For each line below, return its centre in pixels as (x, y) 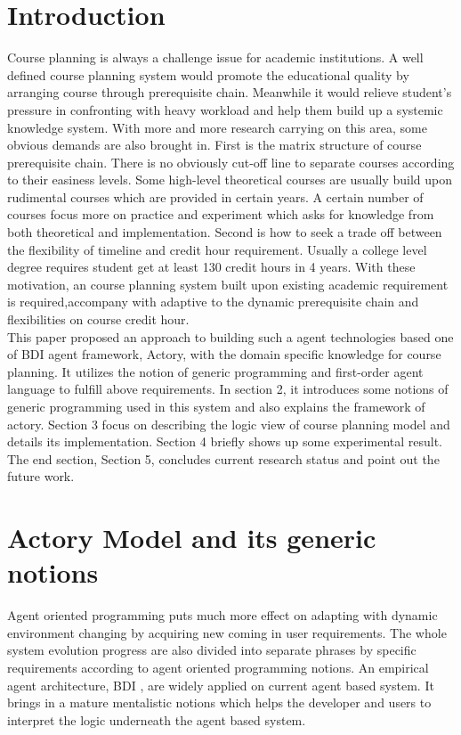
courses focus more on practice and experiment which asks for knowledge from (221, 214)
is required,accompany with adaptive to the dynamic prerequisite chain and (213, 302)
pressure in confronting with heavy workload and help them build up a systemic (225, 109)
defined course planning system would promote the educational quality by (208, 74)
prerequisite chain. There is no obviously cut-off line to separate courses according (231, 162)
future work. (41, 476)
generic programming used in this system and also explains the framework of (216, 406)
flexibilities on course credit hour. (98, 319)
